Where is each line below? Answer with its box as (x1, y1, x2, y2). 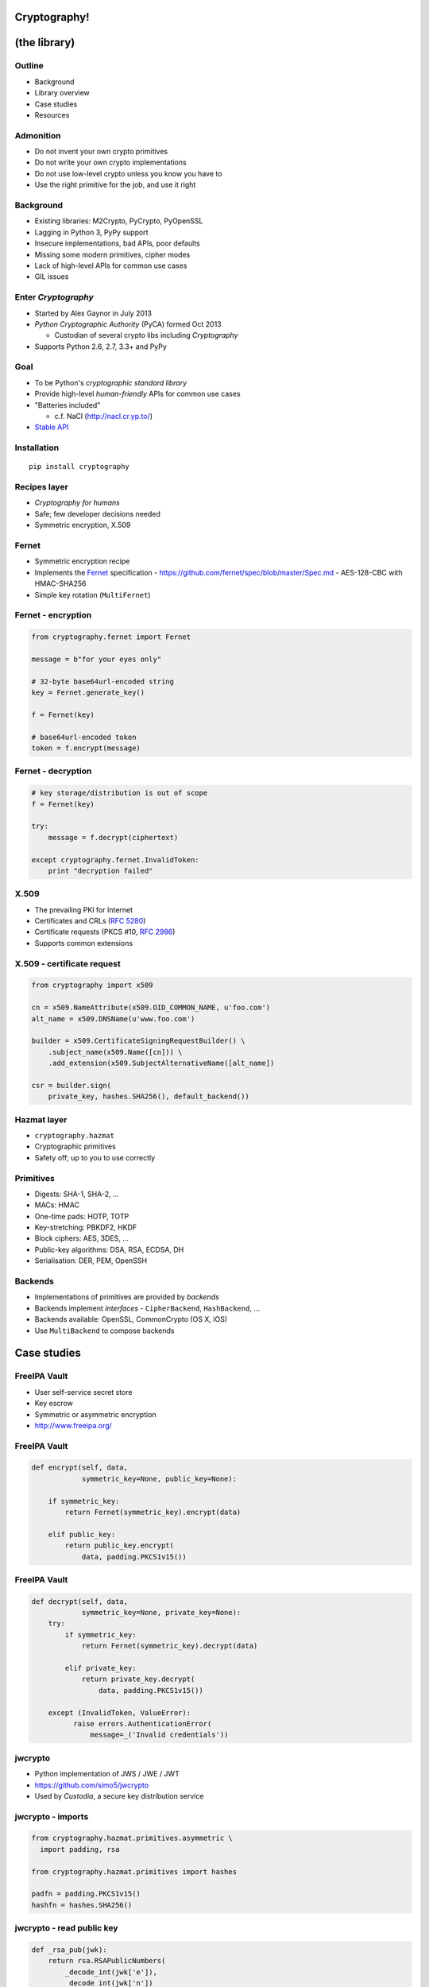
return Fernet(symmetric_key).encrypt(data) (64, 1508, 242, 1516)
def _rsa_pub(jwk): (31, 1945, 107, 1954)
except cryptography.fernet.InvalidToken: (31, 855, 199, 864)
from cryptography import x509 (31, 981, 154, 990)
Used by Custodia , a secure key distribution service (34, 1791, 204, 1800)
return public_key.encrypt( (64, 1541, 175, 1550)
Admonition (14, 130, 61, 141)
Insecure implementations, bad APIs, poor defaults (34, 238, 200, 248)
